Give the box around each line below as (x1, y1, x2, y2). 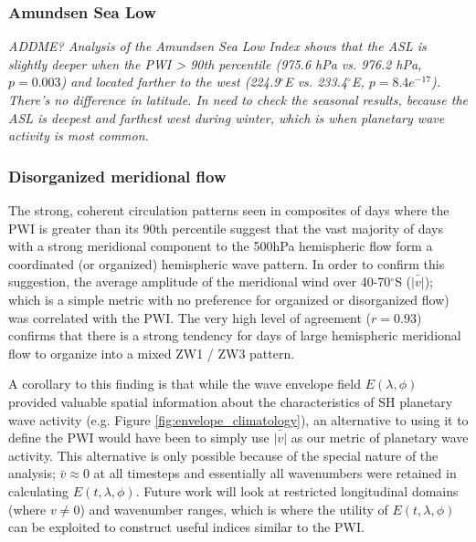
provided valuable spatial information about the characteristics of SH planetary (8, 391, 453, 411)
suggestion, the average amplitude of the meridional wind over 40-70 (8, 272, 391, 291)
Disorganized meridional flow (8, 164, 227, 187)
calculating (8, 481, 69, 500)
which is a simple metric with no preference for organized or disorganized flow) (8, 289, 450, 308)
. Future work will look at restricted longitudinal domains (135, 481, 459, 500)
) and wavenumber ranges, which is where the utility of (79, 499, 388, 518)
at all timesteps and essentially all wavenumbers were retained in (93, 464, 457, 483)
